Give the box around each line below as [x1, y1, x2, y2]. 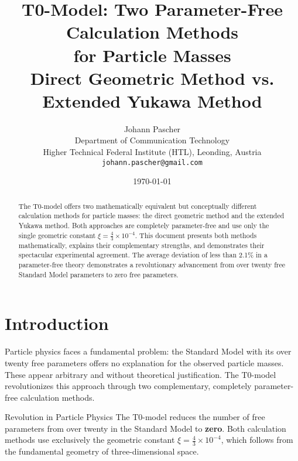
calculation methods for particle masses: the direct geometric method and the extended [18, 211, 285, 221]
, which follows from [221, 434, 293, 446]
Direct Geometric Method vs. [30, 66, 275, 90]
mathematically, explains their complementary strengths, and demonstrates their [18, 240, 265, 250]
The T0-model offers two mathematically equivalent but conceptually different [18, 201, 257, 211]
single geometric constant [18, 230, 96, 240]
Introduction [5, 311, 109, 335]
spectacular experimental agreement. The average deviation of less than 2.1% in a [18, 250, 268, 260]
